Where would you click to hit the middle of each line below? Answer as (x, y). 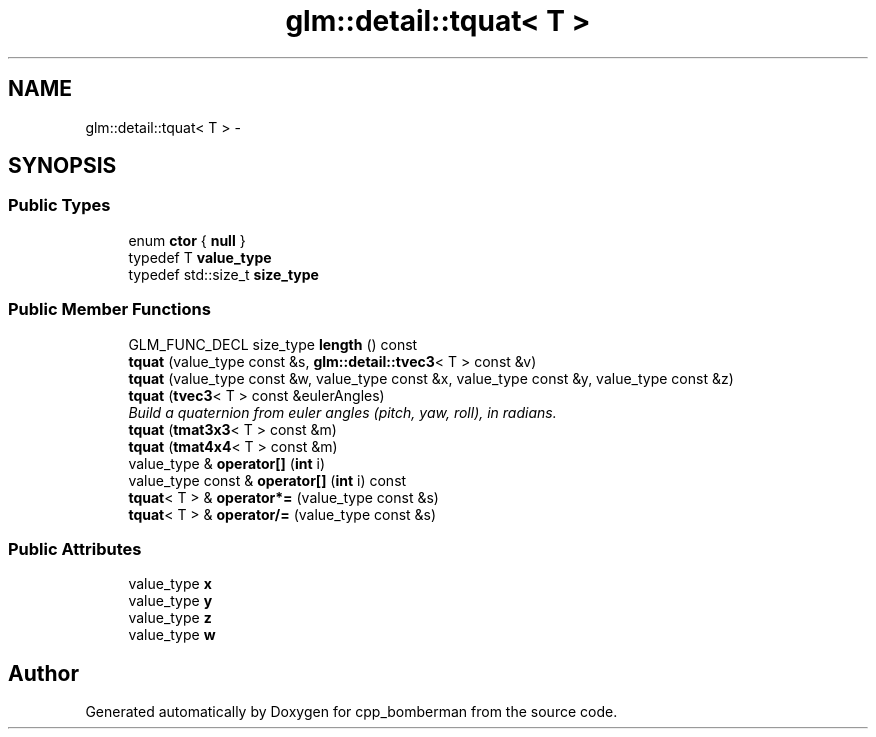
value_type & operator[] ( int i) (226, 463)
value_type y (170, 601)
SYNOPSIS (62, 166)
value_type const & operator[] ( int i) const (267, 480)
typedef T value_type (200, 257)
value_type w (172, 635)
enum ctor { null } (187, 240)
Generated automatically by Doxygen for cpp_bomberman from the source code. (351, 712)
